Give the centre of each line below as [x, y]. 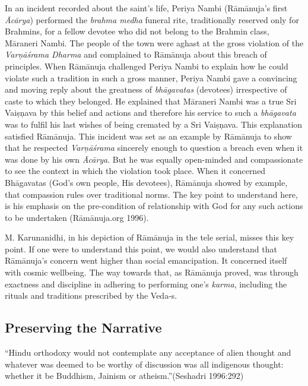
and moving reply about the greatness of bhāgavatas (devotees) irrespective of [146, 89]
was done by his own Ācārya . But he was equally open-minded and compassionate [154, 159]
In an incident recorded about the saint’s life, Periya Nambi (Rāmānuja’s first [146, 8]
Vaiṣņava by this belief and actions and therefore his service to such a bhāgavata [150, 113]
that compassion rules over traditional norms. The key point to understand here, [151, 194]
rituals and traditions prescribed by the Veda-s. [91, 295]
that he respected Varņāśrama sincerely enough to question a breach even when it [154, 148]
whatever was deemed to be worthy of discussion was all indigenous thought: [144, 364]
